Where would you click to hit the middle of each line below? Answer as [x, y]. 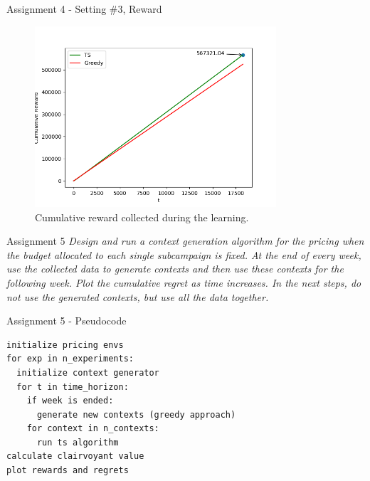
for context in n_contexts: [93, 429]
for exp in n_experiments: [70, 359]
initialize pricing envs [65, 345]
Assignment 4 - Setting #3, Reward [84, 9]
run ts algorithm [78, 442]
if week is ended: [70, 401]
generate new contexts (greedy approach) [136, 414]
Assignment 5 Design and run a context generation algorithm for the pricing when [185, 241]
